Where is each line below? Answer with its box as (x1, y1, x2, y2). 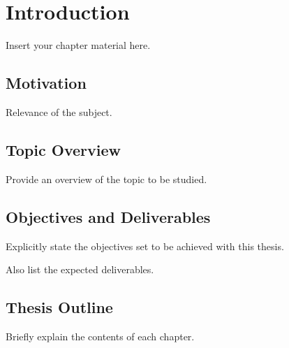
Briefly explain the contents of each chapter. (6, 328, 195, 343)
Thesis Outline (6, 296, 113, 318)
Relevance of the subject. (6, 104, 112, 119)
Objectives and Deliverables (6, 205, 211, 227)
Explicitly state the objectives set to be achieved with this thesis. (6, 238, 284, 253)
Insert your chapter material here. (6, 38, 151, 52)
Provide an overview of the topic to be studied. (6, 171, 207, 186)
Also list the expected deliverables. (6, 262, 154, 277)
